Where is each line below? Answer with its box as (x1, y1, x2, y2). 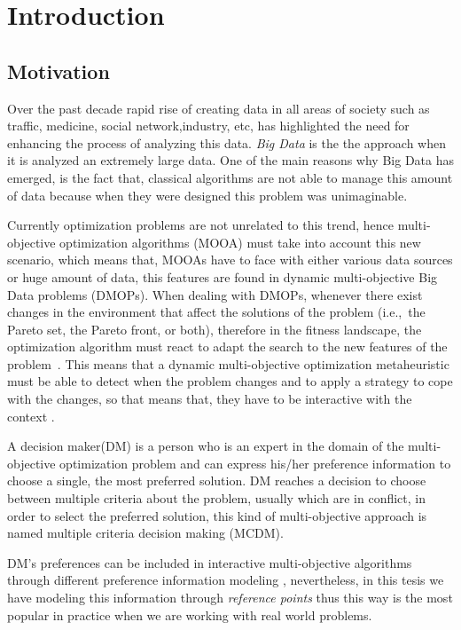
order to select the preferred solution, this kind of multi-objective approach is (7, 506, 427, 524)
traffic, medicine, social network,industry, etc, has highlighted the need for (7, 116, 410, 135)
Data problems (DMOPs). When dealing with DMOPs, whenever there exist (7, 285, 423, 303)
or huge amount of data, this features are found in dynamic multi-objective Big (7, 267, 438, 286)
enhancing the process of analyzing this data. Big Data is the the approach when (7, 133, 446, 152)
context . (7, 406, 55, 425)
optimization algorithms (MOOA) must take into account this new (59, 232, 421, 251)
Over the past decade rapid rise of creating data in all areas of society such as (7, 98, 430, 117)
